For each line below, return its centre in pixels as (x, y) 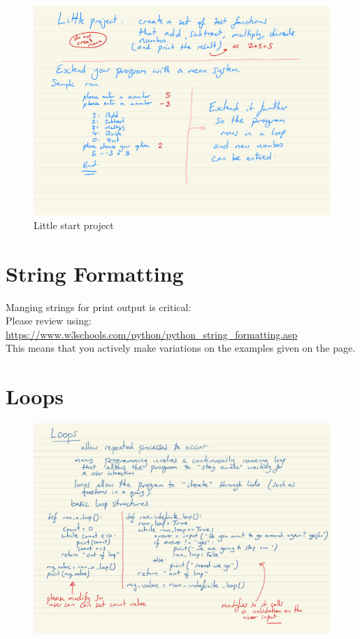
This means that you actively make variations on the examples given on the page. (181, 348)
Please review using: (49, 321)
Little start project (74, 225)
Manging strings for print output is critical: (99, 307)
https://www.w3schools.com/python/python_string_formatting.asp (152, 334)
